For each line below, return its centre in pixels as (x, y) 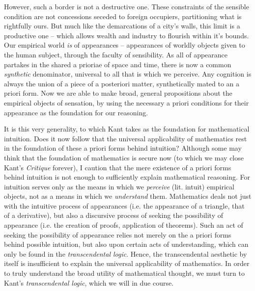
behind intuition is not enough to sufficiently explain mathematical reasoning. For (127, 177)
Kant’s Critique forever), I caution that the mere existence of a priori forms (118, 167)
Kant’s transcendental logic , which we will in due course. (89, 282)
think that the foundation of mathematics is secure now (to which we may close (124, 157)
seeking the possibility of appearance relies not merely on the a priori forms (118, 234)
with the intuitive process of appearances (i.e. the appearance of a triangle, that (124, 205)
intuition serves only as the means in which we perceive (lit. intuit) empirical (119, 186)
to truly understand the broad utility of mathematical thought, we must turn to (124, 273)
